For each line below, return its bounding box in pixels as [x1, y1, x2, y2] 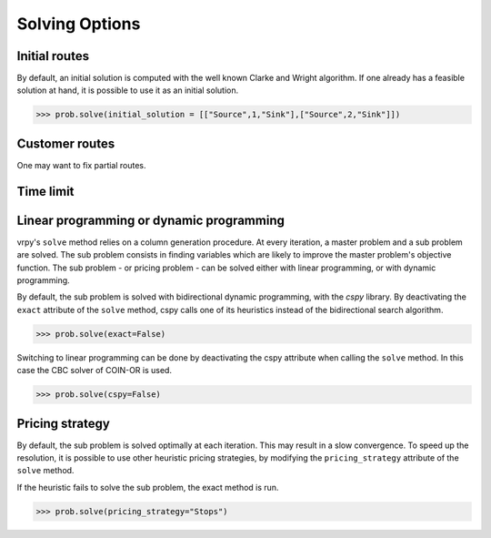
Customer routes [16, 136, 115, 151]
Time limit [16, 183, 75, 199]
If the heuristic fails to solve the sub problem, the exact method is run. [16, 482, 279, 492]
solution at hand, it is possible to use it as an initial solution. [16, 85, 239, 96]
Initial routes [16, 48, 90, 64]
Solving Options [16, 14, 141, 34]
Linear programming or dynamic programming [16, 212, 286, 228]
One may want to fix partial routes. [16, 159, 146, 170]
